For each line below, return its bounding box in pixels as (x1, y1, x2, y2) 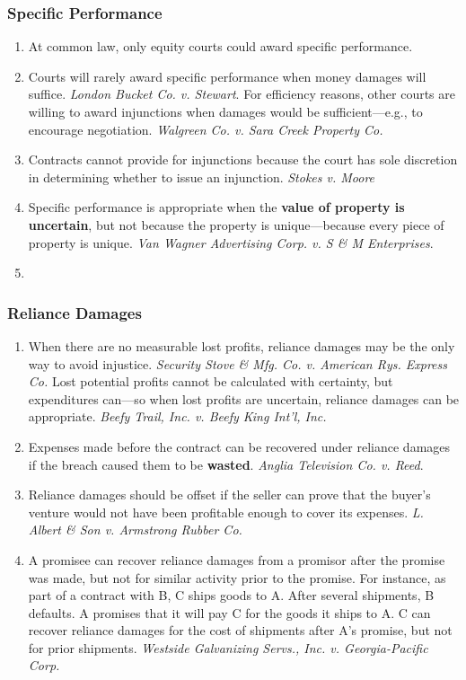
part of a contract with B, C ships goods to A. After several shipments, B (28, 586, 435, 605)
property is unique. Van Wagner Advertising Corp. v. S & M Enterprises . (28, 233, 434, 252)
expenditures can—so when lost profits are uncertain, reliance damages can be (28, 389, 460, 408)
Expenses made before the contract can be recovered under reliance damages (28, 437, 451, 455)
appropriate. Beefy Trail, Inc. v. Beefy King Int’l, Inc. (28, 407, 327, 426)
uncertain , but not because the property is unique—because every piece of (28, 215, 444, 234)
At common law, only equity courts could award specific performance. (28, 37, 413, 56)
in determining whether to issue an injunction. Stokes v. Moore (28, 167, 375, 186)
